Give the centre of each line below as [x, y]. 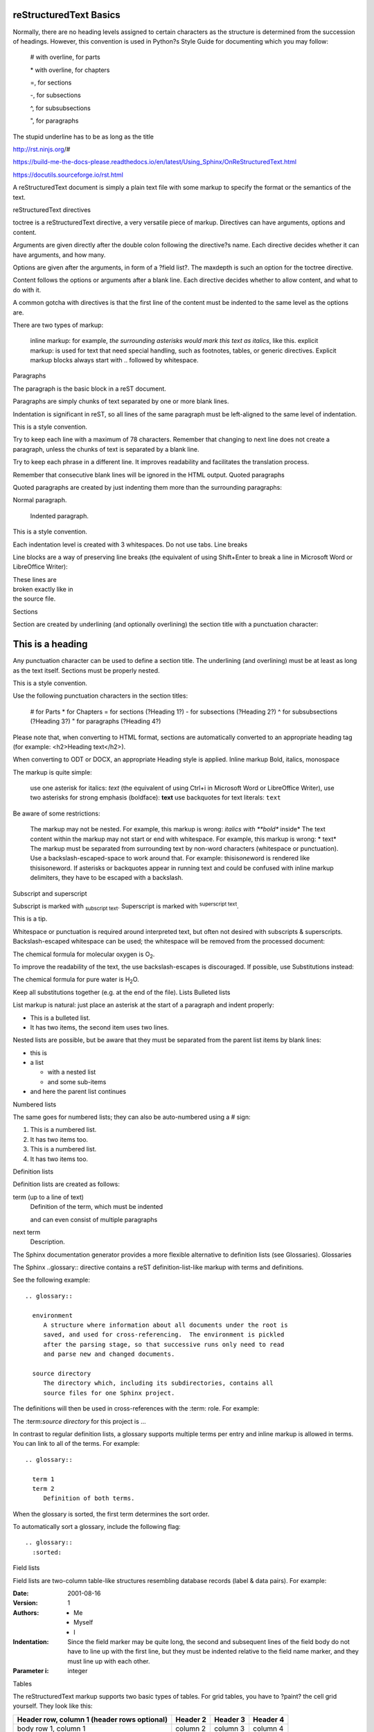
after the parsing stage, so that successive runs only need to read [164, 1344]
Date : [21, 1593]
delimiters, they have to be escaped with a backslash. [107, 878]
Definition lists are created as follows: [66, 1184]
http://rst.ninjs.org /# [42, 150]
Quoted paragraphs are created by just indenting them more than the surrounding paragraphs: [148, 487]
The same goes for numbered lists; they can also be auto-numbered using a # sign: [132, 1117]
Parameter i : [31, 1671]
